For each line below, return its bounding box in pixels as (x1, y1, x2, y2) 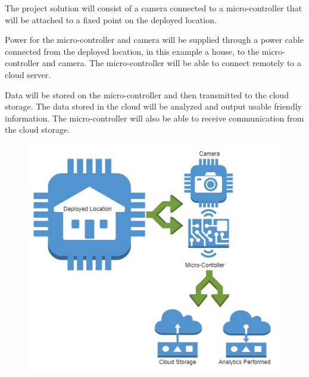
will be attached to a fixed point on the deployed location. (5, 13, 217, 26)
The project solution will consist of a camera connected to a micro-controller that (5, 2, 302, 14)
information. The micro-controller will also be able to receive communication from (5, 111, 304, 124)
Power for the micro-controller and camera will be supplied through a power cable (5, 33, 304, 46)
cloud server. (5, 68, 51, 80)
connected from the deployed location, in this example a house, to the (5, 45, 260, 57)
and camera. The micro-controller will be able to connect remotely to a (42, 57, 302, 69)
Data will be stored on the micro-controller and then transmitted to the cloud (5, 88, 289, 101)
